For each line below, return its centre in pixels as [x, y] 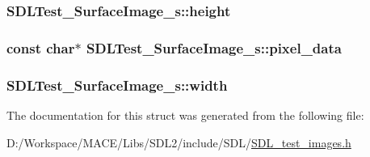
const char [41, 47]
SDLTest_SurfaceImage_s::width [117, 85]
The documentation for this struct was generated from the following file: [185, 115]
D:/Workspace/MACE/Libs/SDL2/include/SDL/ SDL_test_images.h [179, 142]
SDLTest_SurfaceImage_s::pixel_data [214, 47]
